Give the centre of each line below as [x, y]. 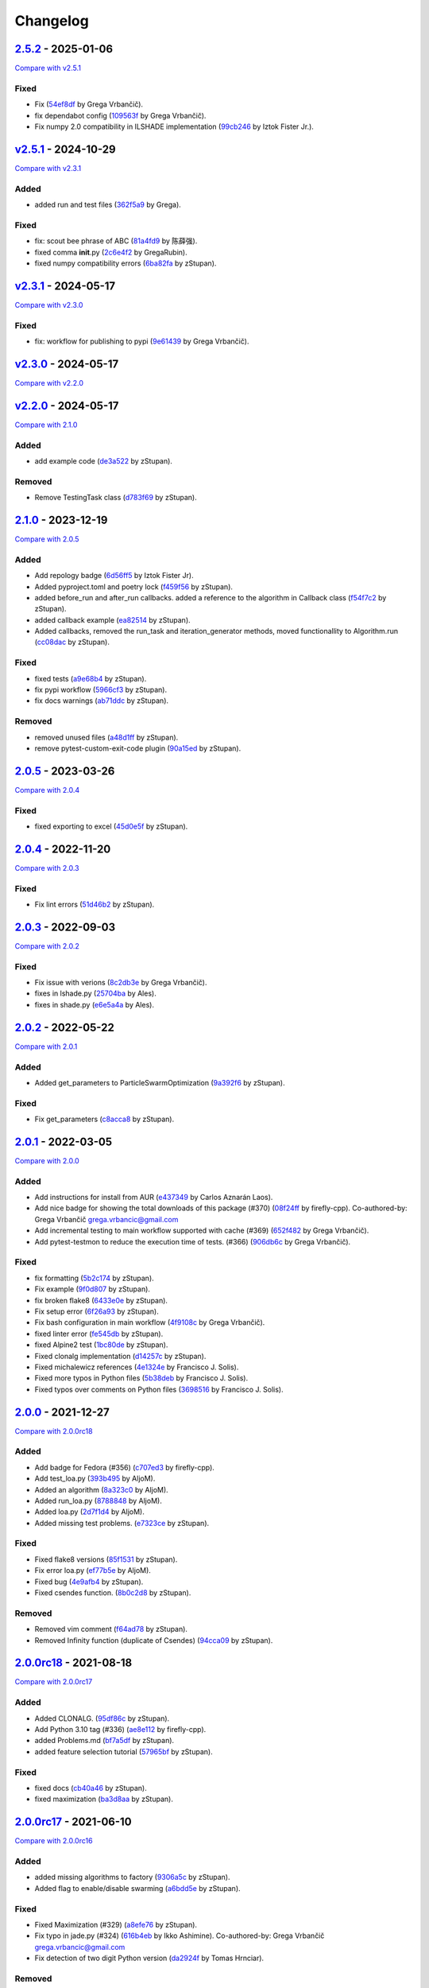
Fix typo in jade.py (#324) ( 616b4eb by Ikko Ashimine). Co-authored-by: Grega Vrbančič [180, 1936]
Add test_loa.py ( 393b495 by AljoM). [95, 1478]
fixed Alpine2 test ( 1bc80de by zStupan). [101, 1345]
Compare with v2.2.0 [49, 382]
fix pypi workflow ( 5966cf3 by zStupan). [101, 690]
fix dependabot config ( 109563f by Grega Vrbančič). [120, 115]
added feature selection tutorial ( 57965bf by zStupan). [124, 1751]
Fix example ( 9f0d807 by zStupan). [93, 1289]
